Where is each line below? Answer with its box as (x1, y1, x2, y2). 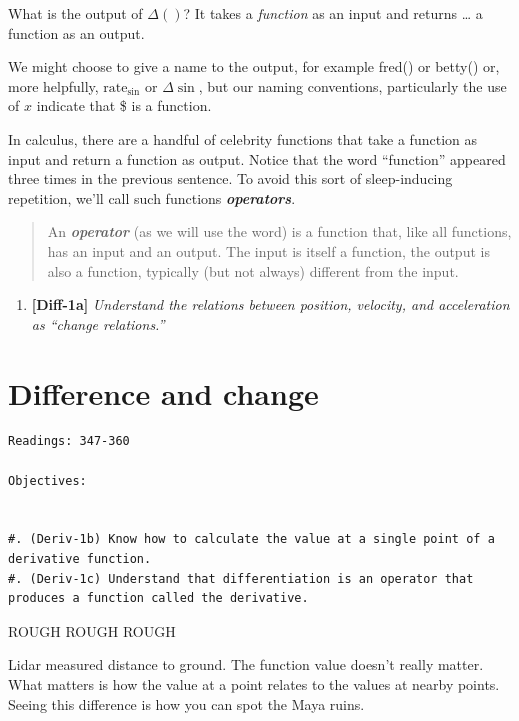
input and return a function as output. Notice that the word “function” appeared (8, 148, 506, 169)
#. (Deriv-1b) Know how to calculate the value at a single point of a (8, 532, 495, 547)
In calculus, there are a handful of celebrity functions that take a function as (8, 128, 477, 149)
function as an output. (8, 22, 145, 43)
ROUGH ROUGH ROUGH (8, 620, 176, 641)
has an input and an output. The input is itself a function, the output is (47, 240, 490, 261)
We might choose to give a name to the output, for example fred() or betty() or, (8, 56, 500, 77)
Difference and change (8, 372, 319, 413)
